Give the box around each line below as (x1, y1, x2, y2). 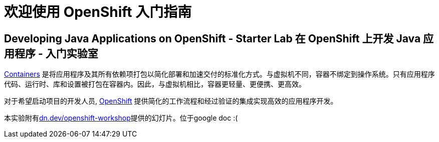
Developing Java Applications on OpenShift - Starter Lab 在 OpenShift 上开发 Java (4, 32, 421, 45)
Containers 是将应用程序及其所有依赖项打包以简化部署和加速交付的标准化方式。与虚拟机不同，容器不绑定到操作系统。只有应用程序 (4, 70, 435, 79)
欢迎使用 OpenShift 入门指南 (4, 3, 192, 20)
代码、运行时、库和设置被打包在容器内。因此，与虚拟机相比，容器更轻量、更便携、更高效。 (4, 80, 306, 89)
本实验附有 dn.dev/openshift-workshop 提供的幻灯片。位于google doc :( (4, 114, 238, 123)
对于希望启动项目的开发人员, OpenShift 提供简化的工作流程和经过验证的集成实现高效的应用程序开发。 (4, 97, 338, 106)
